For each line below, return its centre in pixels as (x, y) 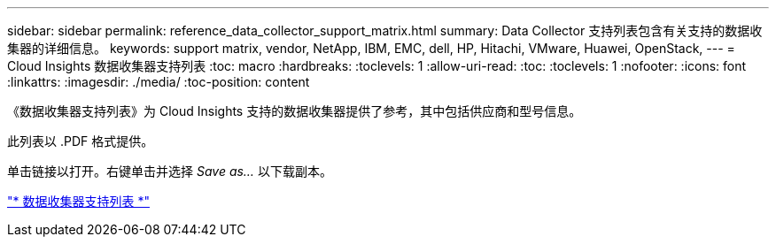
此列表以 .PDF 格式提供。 (81, 141)
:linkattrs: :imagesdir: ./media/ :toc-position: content (159, 82)
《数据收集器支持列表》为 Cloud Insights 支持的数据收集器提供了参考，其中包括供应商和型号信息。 (295, 111)
